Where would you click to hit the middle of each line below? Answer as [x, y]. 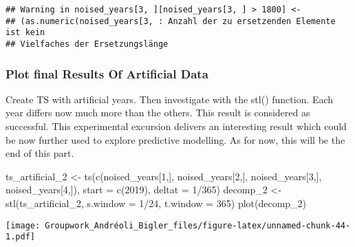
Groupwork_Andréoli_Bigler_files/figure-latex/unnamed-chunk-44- [198, 225]
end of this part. [40, 153]
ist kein [25, 33]
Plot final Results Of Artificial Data [107, 73]
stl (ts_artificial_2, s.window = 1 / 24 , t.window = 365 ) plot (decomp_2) [156, 203]
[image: [23, 225]
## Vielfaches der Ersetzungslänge [87, 44]
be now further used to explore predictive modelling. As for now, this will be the [175, 139]
